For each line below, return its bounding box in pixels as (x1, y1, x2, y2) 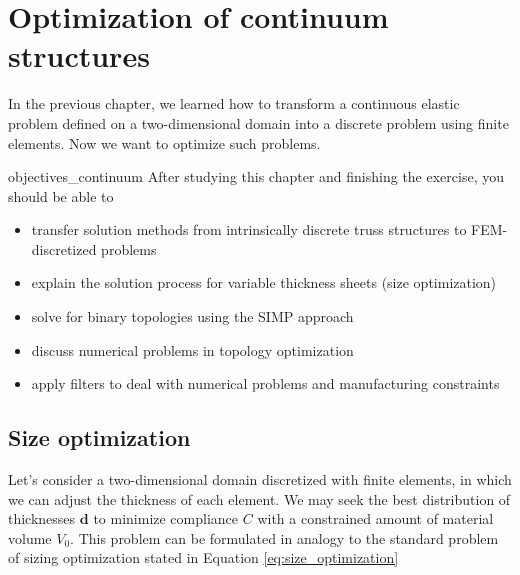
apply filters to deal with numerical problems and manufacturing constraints (31, 373, 500, 394)
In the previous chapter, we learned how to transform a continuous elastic (8, 93, 460, 114)
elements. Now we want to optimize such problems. (8, 132, 321, 153)
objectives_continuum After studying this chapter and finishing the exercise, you (8, 166, 504, 187)
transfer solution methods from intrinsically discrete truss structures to (31, 219, 467, 240)
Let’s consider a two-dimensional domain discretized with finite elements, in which (8, 469, 512, 490)
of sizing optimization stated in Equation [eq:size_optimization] (8, 547, 399, 568)
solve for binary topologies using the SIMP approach (31, 306, 354, 327)
